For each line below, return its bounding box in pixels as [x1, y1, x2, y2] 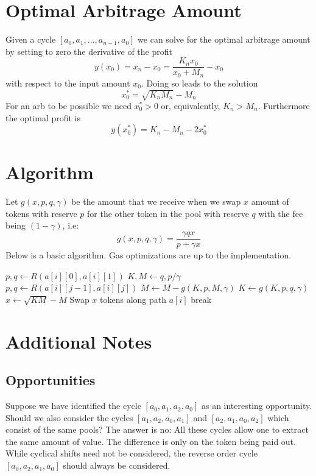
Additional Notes [5, 329, 152, 353]
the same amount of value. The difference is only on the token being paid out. [5, 435, 296, 447]
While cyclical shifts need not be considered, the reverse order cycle [5, 447, 258, 460]
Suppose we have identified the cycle [5, 399, 141, 412]
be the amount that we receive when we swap [71, 195, 241, 208]
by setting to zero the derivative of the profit [5, 44, 172, 57]
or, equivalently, [161, 99, 220, 112]
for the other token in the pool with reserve [87, 207, 249, 219]
